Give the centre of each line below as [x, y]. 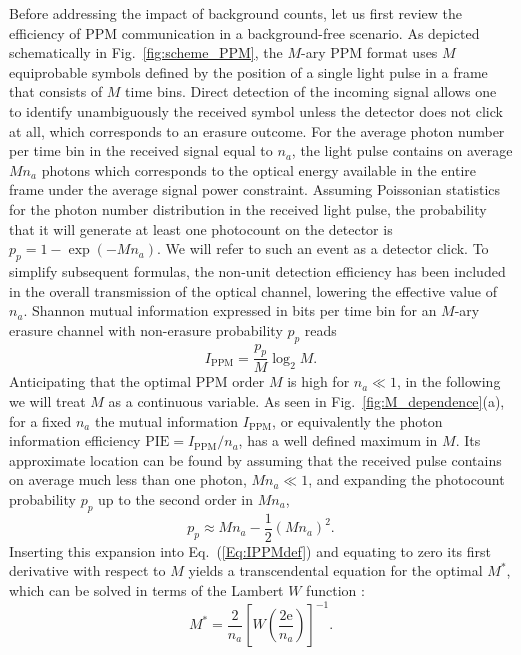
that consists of [56, 91]
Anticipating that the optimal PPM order [137, 381]
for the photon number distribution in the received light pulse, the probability [248, 208]
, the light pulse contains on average [402, 150]
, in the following [448, 381]
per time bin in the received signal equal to [141, 150]
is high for [318, 381]
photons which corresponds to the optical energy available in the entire [259, 169]
